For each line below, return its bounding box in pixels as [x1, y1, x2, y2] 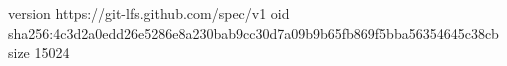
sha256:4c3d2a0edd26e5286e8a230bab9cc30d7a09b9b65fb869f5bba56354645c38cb [8, 22, 499, 43]
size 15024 [8, 42, 70, 63]
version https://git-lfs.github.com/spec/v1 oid [8, 3, 290, 23]
